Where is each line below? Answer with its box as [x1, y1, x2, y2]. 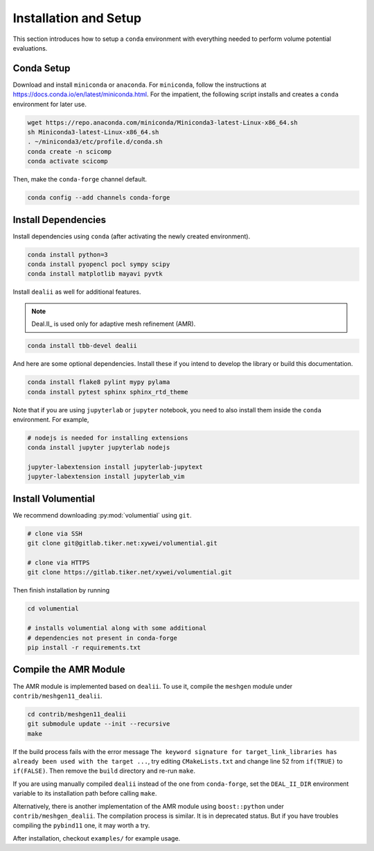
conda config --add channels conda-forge [27, 194, 170, 202]
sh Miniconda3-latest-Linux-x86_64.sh [27, 128, 159, 136]
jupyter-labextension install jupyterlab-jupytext [27, 463, 204, 471]
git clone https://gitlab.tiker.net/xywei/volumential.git [27, 568, 232, 577]
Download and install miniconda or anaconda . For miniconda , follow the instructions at [12, 80, 267, 89]
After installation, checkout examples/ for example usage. [12, 834, 181, 842]
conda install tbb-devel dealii [27, 342, 138, 350]
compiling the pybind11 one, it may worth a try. [12, 821, 150, 830]
